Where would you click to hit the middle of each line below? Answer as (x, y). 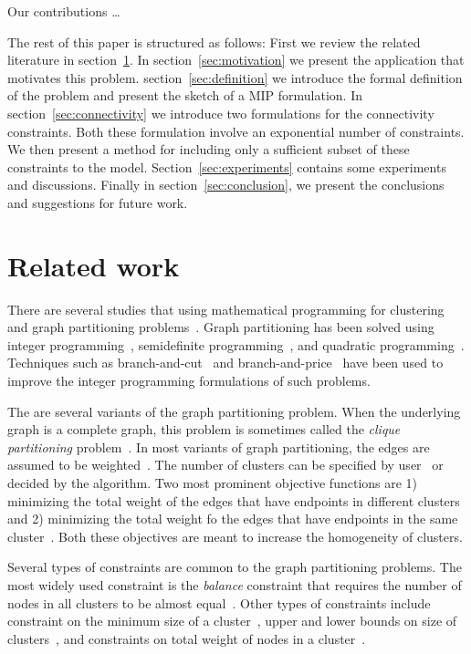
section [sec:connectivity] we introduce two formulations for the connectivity (221, 113)
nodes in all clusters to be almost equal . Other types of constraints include (219, 602)
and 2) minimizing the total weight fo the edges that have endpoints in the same (233, 519)
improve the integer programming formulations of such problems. (189, 381)
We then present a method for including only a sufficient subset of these (209, 149)
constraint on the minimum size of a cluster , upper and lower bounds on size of (232, 621)
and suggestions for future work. (98, 202)
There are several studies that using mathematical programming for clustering (226, 309)
